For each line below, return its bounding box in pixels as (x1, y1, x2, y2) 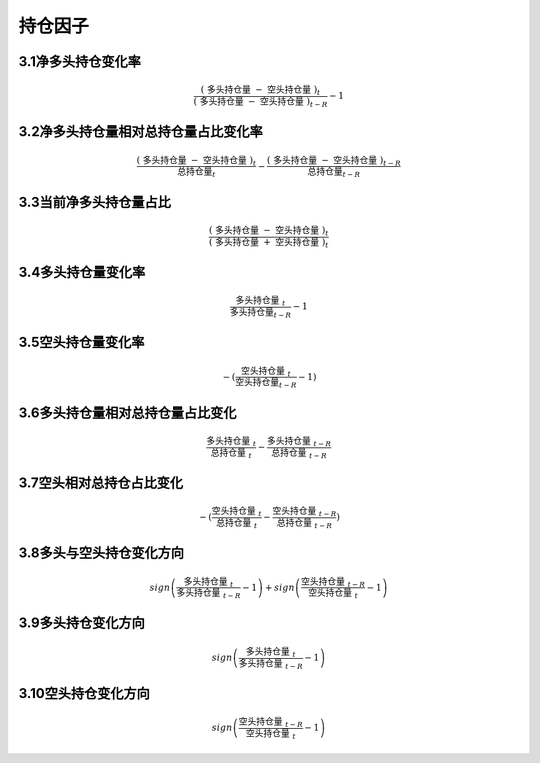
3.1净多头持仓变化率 (18, 53, 142, 70)
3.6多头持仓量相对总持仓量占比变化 (18, 404, 237, 421)
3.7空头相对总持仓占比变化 (18, 474, 184, 491)
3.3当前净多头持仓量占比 (18, 193, 172, 210)
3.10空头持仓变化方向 (18, 685, 150, 702)
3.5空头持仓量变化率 (18, 334, 145, 351)
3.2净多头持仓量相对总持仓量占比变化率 (18, 123, 264, 140)
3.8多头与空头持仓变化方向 (18, 545, 185, 562)
